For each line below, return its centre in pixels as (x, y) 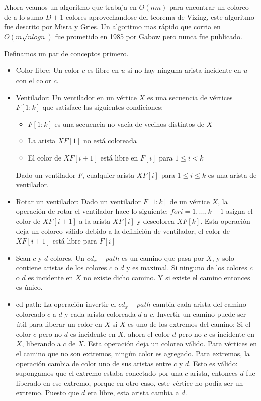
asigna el (239, 211)
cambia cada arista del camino (200, 304)
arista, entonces (214, 373)
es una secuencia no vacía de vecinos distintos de (129, 124)
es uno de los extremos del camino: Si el (189, 324)
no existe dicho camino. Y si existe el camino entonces (167, 277)
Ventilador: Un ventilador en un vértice (76, 97)
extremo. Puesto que (48, 393)
